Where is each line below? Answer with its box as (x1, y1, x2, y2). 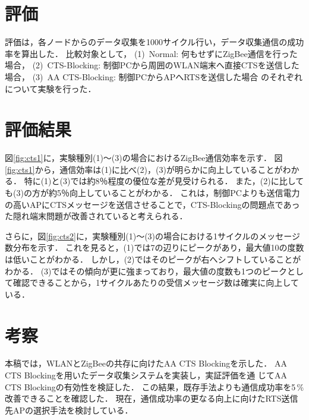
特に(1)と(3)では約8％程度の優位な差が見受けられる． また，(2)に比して (24, 175, 304, 187)
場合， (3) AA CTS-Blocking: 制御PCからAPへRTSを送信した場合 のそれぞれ (5, 70, 302, 83)
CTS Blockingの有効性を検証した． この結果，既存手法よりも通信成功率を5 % (5, 380, 304, 393)
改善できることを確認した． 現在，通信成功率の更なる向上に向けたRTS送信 (5, 392, 298, 405)
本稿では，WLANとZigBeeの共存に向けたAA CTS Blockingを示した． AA (5, 357, 288, 370)
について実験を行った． (5, 82, 96, 94)
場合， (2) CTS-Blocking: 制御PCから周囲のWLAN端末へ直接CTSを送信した (5, 59, 299, 71)
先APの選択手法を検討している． (5, 403, 133, 416)
